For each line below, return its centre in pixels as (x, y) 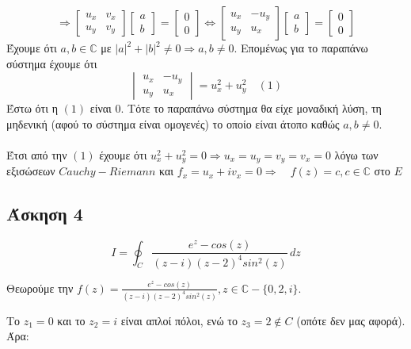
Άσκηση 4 (45, 214)
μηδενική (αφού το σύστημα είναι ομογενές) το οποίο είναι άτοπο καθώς (173, 123)
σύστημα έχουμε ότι (52, 63)
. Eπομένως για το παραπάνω (301, 48)
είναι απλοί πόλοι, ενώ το (179, 320)
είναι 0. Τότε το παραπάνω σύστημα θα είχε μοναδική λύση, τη (236, 108)
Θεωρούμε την (40, 288)
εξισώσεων (31, 171)
